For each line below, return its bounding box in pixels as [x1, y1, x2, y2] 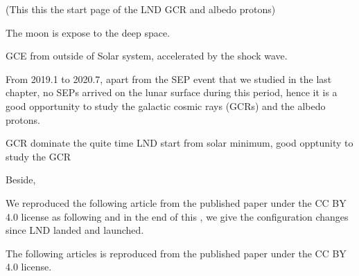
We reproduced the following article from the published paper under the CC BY [6, 195, 347, 210]
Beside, [6, 172, 36, 187]
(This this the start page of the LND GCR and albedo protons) [6, 2, 276, 16]
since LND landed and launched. [6, 223, 144, 237]
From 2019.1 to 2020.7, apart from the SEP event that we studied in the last [6, 71, 332, 86]
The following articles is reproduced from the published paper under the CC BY [6, 246, 347, 260]
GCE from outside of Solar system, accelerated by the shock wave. [6, 48, 288, 63]
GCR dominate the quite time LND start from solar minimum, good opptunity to [6, 136, 353, 150]
